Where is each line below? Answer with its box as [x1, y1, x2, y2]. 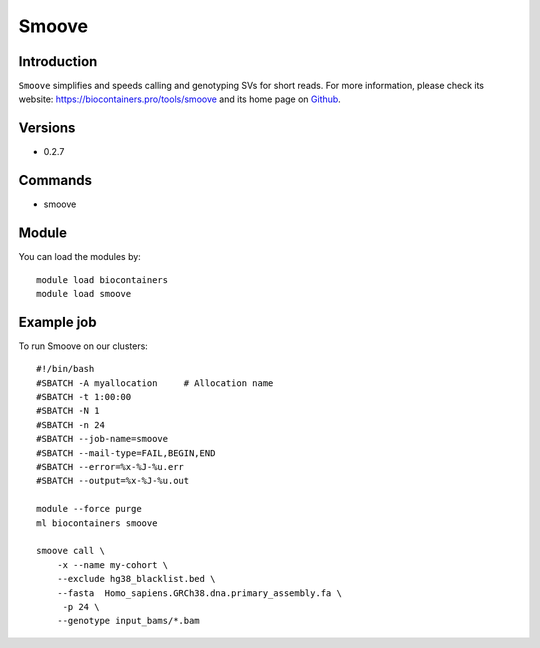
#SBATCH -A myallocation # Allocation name [36, 377, 274, 389]
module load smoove [36, 288, 132, 299]
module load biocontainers [36, 274, 169, 285]
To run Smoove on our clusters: [18, 340, 149, 352]
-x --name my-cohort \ [56, 559, 169, 570]
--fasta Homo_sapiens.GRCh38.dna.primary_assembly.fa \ [56, 587, 342, 599]
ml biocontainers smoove [36, 517, 158, 529]
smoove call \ [36, 545, 105, 557]
